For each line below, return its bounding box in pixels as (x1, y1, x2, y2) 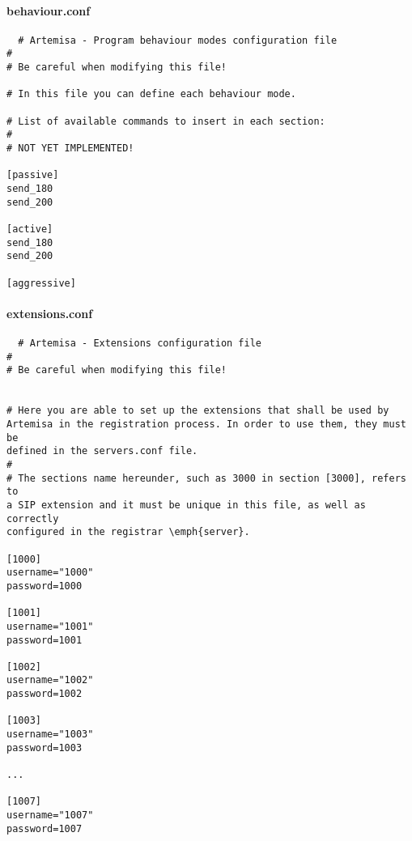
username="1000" (6, 567, 94, 579)
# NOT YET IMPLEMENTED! (6, 142, 134, 155)
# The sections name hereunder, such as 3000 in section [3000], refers (6, 472, 406, 484)
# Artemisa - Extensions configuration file (18, 338, 261, 350)
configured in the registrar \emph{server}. (6, 526, 250, 538)
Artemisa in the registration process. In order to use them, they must (6, 418, 406, 430)
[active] (6, 223, 53, 235)
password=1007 (6, 822, 83, 835)
